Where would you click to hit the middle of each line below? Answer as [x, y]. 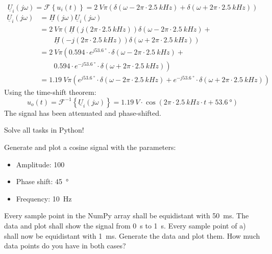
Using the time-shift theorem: [50, 92]
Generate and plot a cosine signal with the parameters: [90, 147]
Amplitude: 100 [40, 164]
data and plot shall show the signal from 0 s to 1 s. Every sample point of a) [125, 225]
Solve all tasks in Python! [44, 130]
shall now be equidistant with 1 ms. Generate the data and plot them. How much [132, 235]
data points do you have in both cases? [65, 246]
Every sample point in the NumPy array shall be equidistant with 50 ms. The [127, 215]
